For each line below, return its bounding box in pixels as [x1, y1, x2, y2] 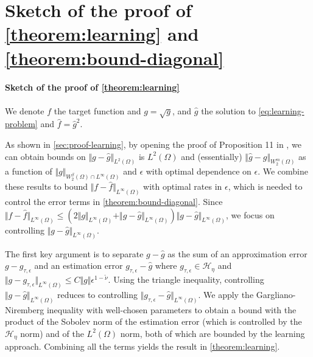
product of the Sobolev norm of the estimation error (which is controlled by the [5, 315, 302, 328]
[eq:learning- [258, 104, 304, 117]
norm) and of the [20, 327, 84, 339]
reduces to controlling [57, 288, 138, 300]
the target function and [54, 104, 141, 117]
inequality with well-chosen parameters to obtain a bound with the [46, 303, 297, 316]
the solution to [201, 104, 256, 117]
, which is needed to [228, 180, 303, 193]
